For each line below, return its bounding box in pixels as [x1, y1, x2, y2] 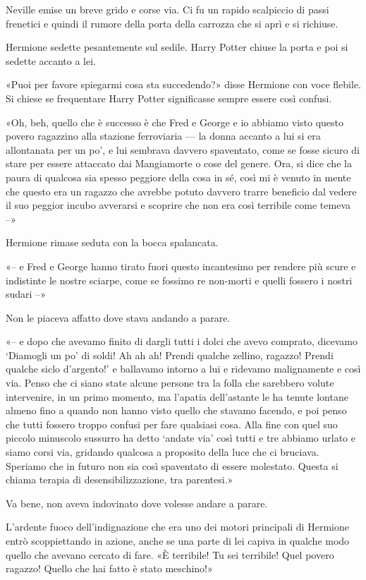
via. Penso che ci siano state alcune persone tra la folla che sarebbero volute [6, 375, 334, 390]
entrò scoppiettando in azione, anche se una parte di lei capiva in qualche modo [6, 533, 350, 548]
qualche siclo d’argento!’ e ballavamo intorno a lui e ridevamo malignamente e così [6, 361, 361, 376]
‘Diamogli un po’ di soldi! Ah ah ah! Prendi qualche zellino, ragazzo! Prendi [6, 347, 334, 362]
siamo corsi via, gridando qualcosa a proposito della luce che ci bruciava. [6, 445, 319, 459]
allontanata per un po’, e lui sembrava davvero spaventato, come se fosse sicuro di [6, 142, 360, 157]
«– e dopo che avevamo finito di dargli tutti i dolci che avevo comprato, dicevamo [6, 334, 358, 349]
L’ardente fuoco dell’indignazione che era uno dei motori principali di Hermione [6, 519, 349, 534]
